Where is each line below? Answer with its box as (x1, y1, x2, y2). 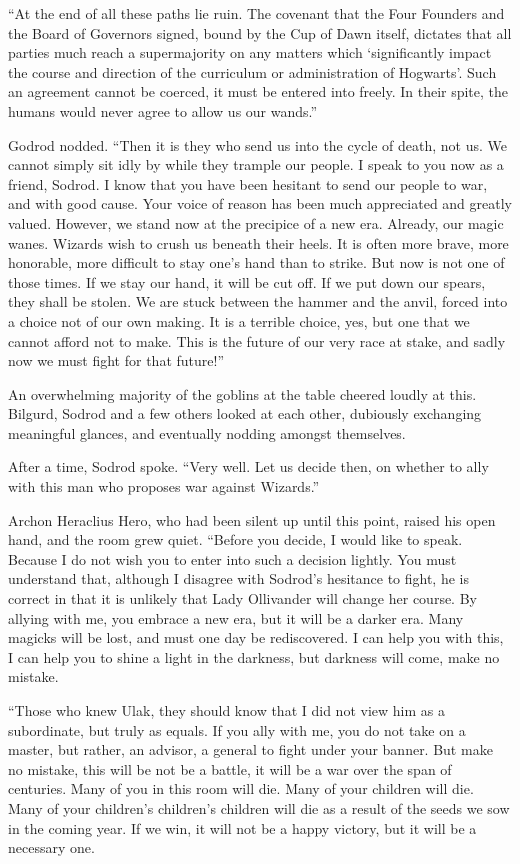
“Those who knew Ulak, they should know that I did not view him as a (8, 700, 445, 720)
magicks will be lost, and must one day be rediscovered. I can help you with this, (8, 627, 504, 648)
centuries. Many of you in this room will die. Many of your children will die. (8, 778, 474, 799)
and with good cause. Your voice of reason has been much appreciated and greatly (8, 193, 512, 214)
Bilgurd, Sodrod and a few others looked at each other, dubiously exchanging (8, 403, 482, 424)
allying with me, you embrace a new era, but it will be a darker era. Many (8, 607, 464, 628)
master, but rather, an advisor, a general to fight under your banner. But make (8, 739, 493, 760)
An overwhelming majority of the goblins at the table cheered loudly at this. (8, 383, 477, 404)
